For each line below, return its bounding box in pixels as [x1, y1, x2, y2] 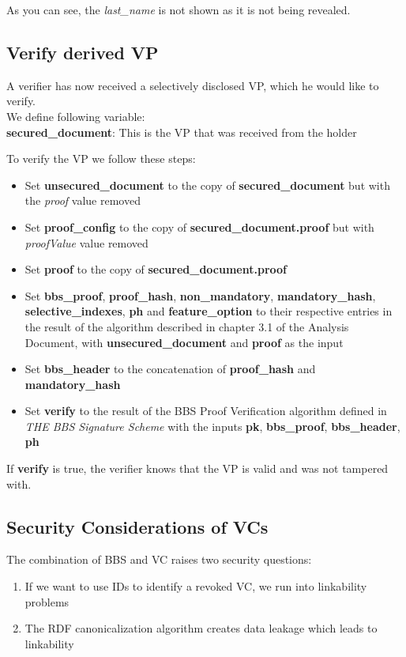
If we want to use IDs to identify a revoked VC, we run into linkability [24, 578, 367, 595]
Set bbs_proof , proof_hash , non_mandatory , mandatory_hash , [24, 287, 376, 304]
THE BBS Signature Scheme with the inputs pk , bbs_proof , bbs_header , [24, 417, 400, 434]
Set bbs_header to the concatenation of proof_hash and [24, 361, 316, 377]
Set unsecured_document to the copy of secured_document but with [24, 176, 390, 193]
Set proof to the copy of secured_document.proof [24, 261, 288, 278]
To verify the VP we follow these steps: [6, 150, 196, 167]
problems [24, 593, 70, 610]
